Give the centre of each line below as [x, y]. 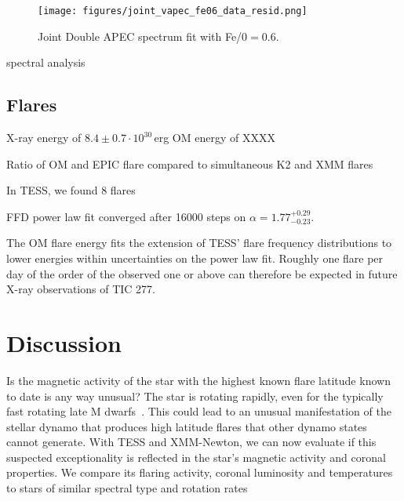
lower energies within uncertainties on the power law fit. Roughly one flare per [195, 258]
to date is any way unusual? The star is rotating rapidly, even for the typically [195, 396]
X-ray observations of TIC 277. [81, 289]
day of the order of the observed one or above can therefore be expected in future [202, 273]
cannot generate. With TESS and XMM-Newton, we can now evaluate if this [191, 442]
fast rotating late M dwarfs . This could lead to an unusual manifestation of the [199, 411]
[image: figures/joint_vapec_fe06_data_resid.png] [173, 11]
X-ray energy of [44, 138]
